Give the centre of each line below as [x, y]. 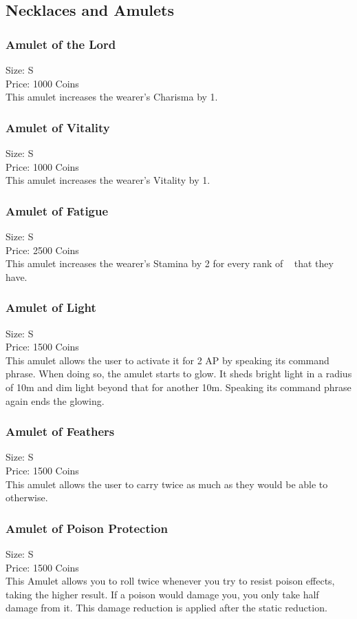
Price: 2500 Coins [42, 250]
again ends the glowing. [55, 400]
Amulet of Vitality [58, 127]
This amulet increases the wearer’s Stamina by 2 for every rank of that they [170, 263]
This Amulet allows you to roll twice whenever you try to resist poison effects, [170, 581]
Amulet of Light [51, 307]
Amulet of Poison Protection [87, 528]
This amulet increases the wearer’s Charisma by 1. [112, 97]
